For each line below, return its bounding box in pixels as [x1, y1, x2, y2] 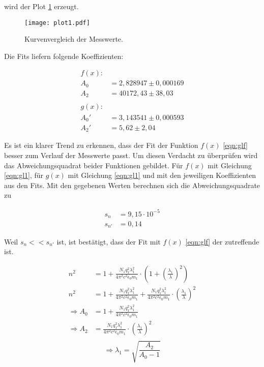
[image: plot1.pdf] [24, 19, 90, 26]
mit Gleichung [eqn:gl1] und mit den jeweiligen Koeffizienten [68, 170, 256, 180]
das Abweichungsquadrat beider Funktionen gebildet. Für [4, 160, 183, 170]
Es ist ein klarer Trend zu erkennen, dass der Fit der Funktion [4, 140, 198, 150]
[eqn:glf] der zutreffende [185, 236, 259, 247]
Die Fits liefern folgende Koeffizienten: [4, 50, 124, 61]
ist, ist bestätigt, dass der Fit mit [56, 236, 161, 247]
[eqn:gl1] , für [4, 170, 44, 180]
